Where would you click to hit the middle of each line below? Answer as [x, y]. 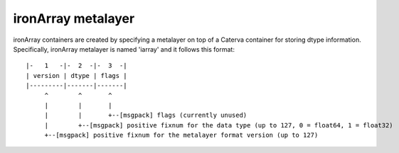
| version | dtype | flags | [76, 75]
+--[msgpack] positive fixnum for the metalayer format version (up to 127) [181, 135]
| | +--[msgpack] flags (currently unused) [146, 115]
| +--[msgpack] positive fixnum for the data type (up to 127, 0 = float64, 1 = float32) [219, 125]
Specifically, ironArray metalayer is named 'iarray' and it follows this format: [124, 49]
